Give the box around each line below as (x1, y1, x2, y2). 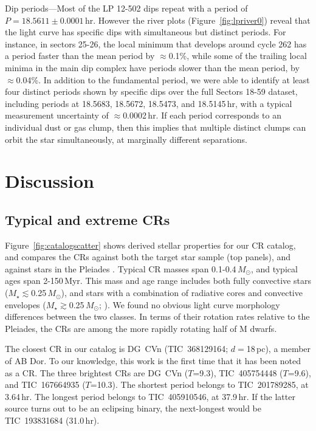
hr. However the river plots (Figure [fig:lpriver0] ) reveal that (84, 13, 311, 26)
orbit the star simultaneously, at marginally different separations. (5, 133, 247, 145)
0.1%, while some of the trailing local (168, 49, 307, 62)
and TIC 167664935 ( (5, 378, 86, 391)
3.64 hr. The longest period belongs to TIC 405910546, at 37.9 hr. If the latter (5, 390, 295, 402)
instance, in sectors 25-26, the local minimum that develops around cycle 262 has (5, 37, 307, 50)
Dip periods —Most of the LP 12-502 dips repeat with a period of (5, 2, 248, 14)
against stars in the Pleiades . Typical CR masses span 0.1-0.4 (5, 262, 236, 275)
